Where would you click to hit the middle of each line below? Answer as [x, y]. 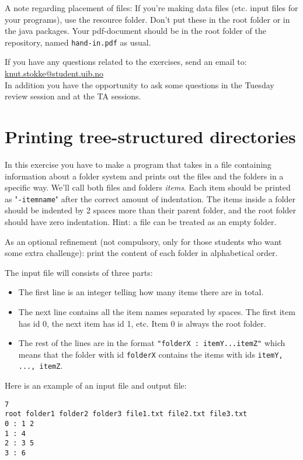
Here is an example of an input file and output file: [96, 385]
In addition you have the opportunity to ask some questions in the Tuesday [140, 84]
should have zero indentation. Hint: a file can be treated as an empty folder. [141, 221]
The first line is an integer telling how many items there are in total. [141, 292]
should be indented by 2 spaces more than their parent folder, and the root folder [151, 210]
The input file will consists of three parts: [79, 272]
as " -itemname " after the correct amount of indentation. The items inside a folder [150, 198]
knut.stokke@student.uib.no [54, 73]
